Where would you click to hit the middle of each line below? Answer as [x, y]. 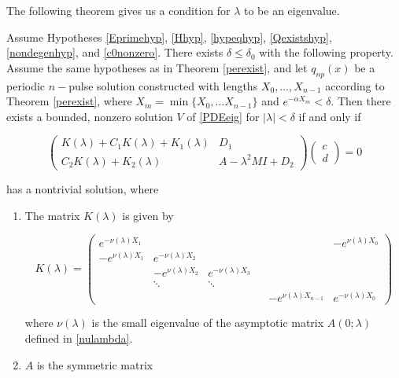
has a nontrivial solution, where [83, 188]
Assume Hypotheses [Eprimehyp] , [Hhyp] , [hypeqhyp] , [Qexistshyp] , [169, 37]
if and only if [330, 116]
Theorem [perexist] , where [69, 101]
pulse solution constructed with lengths [163, 85]
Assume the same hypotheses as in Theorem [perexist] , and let [157, 67]
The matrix [52, 215]
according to [355, 85]
